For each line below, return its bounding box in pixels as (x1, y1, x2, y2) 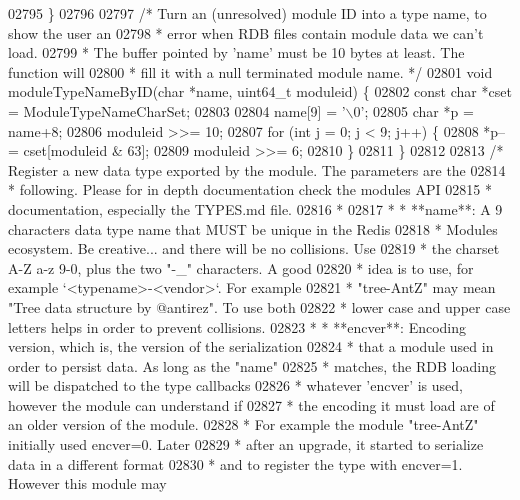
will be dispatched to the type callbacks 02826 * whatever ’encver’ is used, (8, 375, 463, 396)
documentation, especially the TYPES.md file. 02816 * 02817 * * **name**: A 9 (8, 198, 503, 219)
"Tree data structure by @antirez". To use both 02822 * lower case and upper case (8, 296, 511, 317)
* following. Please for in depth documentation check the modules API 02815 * (8, 179, 492, 200)
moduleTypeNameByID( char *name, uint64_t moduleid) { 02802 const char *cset (8, 81, 512, 102)
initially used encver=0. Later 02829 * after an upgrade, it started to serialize (8, 434, 484, 455)
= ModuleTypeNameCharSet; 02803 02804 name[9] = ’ (8, 100, 346, 121)
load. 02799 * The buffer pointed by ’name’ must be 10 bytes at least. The (8, 42, 465, 63)
